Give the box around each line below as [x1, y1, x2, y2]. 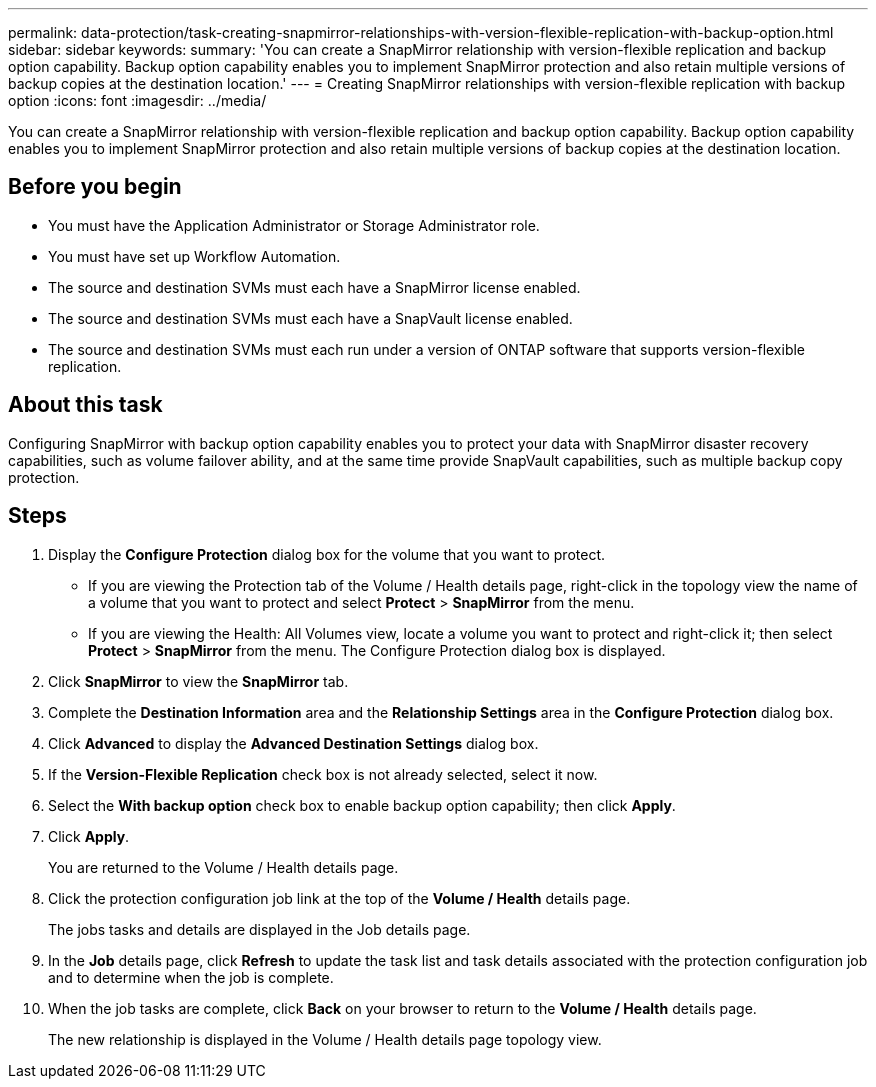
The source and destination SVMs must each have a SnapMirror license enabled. [48, 278, 581, 296]
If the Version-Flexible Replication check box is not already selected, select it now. [48, 765, 598, 783]
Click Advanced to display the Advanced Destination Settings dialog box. [48, 734, 539, 752]
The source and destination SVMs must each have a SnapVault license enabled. [48, 309, 573, 327]
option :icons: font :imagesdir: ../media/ [8, 92, 267, 109]
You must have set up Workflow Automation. [48, 247, 341, 265]
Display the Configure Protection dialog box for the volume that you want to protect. [48, 545, 606, 563]
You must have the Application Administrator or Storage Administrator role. [48, 216, 540, 234]
